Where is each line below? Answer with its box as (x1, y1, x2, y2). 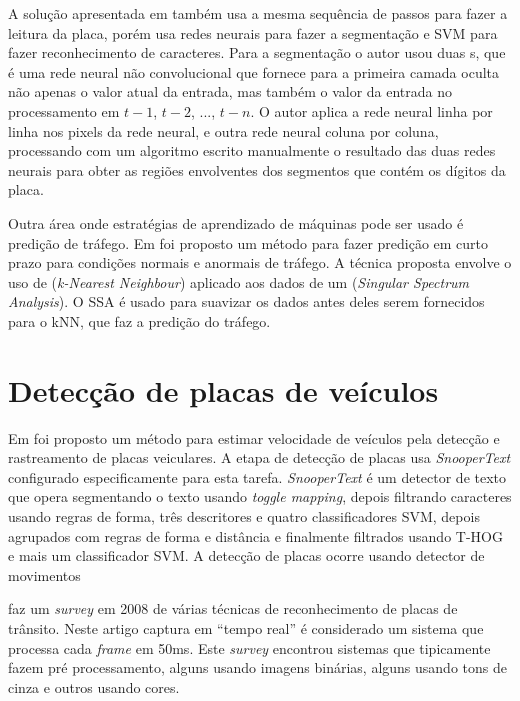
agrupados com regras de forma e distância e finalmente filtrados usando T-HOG (8, 525, 503, 546)
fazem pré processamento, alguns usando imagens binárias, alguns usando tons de (8, 657, 507, 678)
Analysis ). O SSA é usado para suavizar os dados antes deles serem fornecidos (8, 291, 485, 312)
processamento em (8, 100, 120, 121)
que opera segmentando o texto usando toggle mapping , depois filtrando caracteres (8, 486, 512, 507)
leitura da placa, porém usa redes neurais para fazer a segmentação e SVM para (8, 22, 498, 43)
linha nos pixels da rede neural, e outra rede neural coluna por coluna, (8, 120, 439, 141)
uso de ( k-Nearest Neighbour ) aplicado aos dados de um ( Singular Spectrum (8, 271, 470, 292)
